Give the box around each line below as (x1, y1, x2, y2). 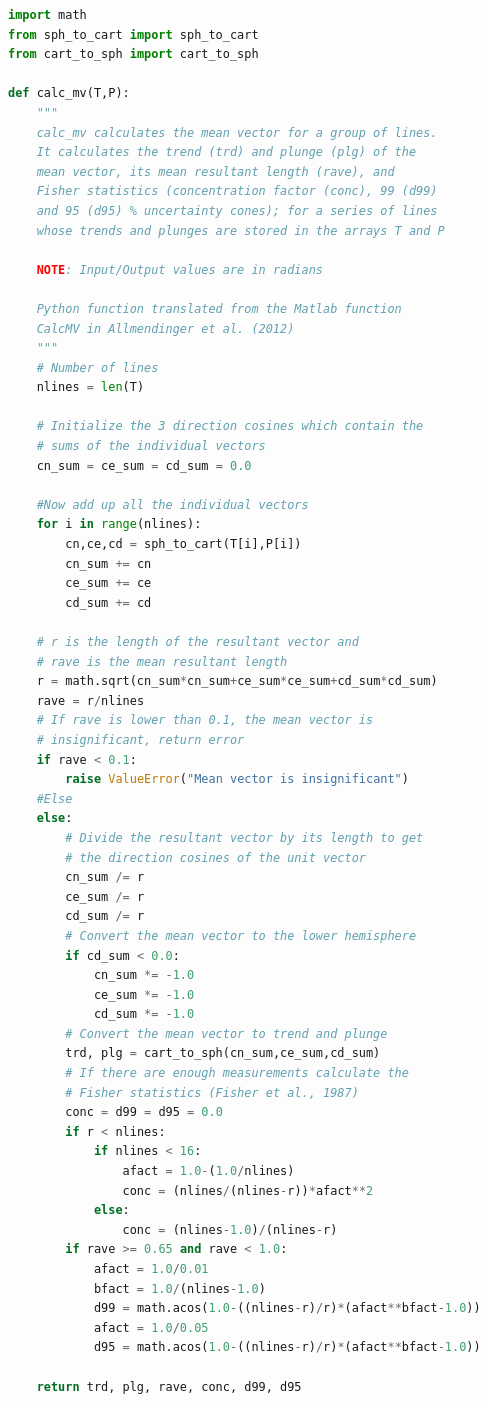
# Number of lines (36, 360, 159, 375)
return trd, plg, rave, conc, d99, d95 (36, 1379, 302, 1394)
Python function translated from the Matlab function (36, 301, 402, 316)
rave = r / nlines (36, 693, 145, 708)
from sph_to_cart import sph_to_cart (8, 27, 259, 42)
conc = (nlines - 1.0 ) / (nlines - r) (122, 1222, 338, 1237)
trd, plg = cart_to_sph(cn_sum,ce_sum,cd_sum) (65, 1046, 381, 1061)
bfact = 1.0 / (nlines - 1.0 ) (93, 1281, 266, 1296)
